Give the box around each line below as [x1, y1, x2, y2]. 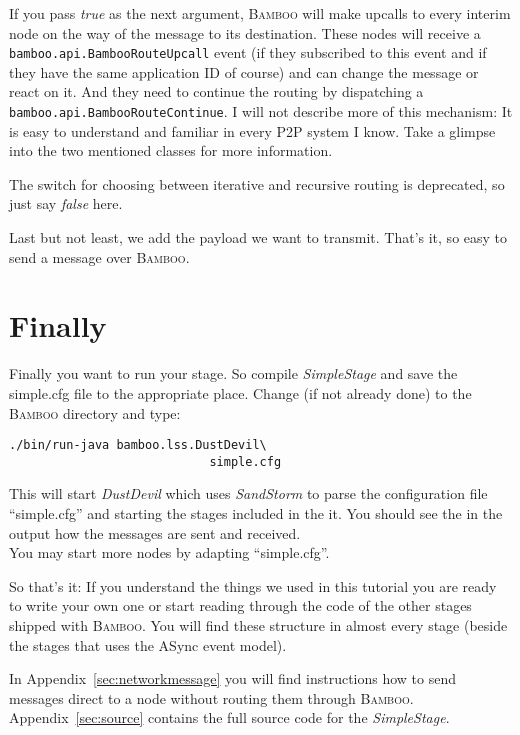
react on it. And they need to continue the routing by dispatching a [9, 81, 424, 102]
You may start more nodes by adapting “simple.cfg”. [9, 542, 330, 563]
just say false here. [9, 193, 123, 214]
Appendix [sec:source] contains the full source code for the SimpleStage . [9, 707, 450, 728]
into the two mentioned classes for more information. [9, 140, 333, 161]
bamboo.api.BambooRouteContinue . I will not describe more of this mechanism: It [9, 101, 513, 122]
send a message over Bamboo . [9, 246, 190, 267]
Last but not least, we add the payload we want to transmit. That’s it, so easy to [9, 227, 508, 248]
